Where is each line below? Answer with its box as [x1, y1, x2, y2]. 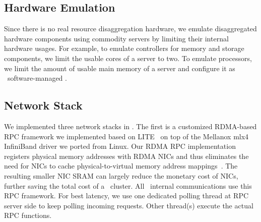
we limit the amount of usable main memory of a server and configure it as [4, 63, 235, 73]
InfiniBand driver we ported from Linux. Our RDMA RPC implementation [4, 141, 236, 151]
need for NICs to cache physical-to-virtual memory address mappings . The [4, 160, 238, 171]
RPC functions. [4, 210, 52, 220]
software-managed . [7, 73, 67, 83]
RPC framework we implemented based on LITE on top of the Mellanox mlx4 [4, 131, 249, 141]
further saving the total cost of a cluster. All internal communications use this [4, 180, 252, 191]
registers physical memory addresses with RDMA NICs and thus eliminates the [4, 150, 249, 161]
